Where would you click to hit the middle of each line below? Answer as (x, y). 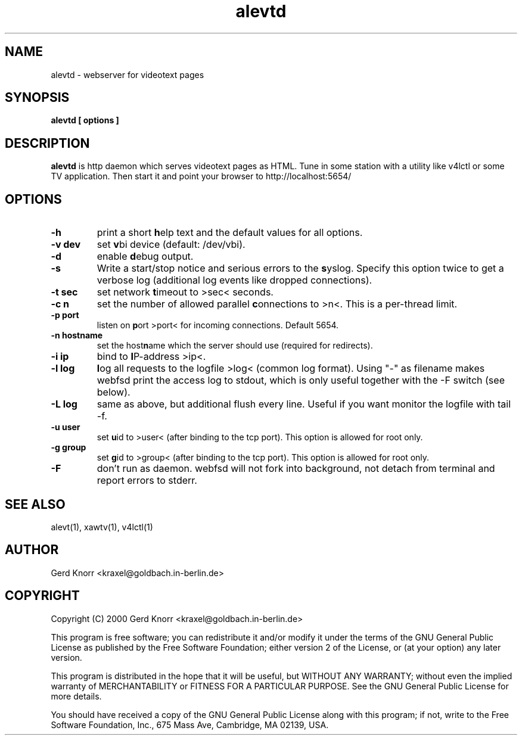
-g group (69, 447)
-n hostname (77, 335)
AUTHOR (32, 550)
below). (114, 392)
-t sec (64, 292)
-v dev (66, 245)
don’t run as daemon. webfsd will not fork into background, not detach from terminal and (296, 469)
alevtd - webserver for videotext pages (128, 74)
